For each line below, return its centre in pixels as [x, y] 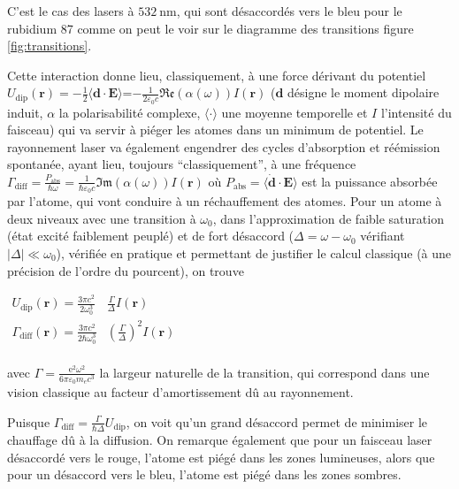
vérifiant [382, 236]
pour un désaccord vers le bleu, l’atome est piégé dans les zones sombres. [204, 474]
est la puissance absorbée [370, 181]
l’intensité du [416, 112]
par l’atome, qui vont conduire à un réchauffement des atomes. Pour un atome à [225, 201]
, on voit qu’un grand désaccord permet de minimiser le [277, 421]
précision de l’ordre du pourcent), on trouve [126, 270]
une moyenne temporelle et [295, 112]
